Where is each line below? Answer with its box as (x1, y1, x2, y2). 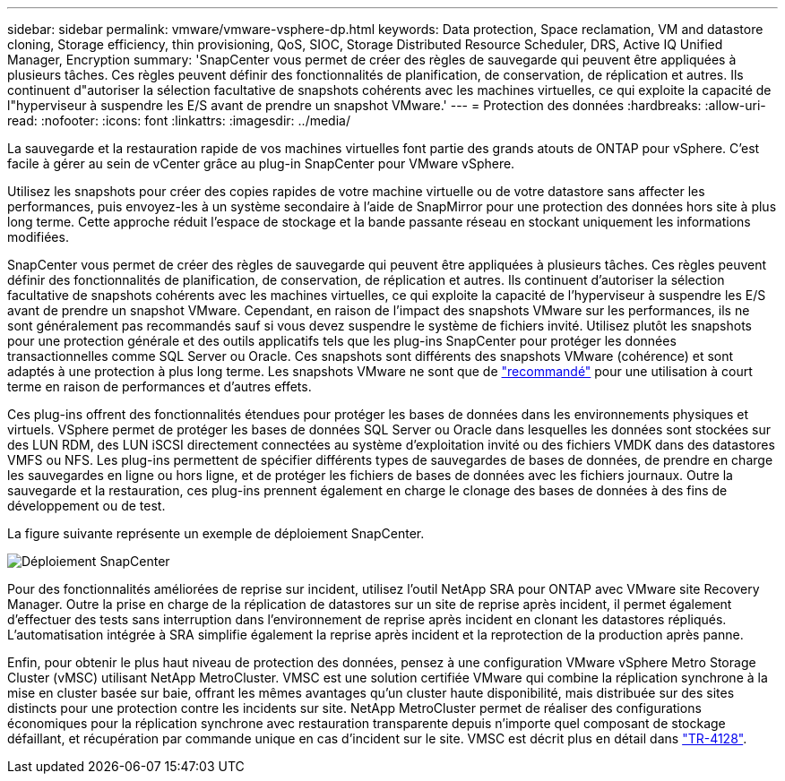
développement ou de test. (7, 498, 166, 513)
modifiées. (7, 229, 69, 245)
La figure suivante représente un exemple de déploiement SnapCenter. (7, 526, 425, 541)
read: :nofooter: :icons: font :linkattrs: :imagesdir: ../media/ (7, 113, 350, 128)
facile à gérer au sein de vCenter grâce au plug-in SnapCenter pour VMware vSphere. (7, 156, 515, 171)
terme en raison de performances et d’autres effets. (7, 379, 312, 394)
